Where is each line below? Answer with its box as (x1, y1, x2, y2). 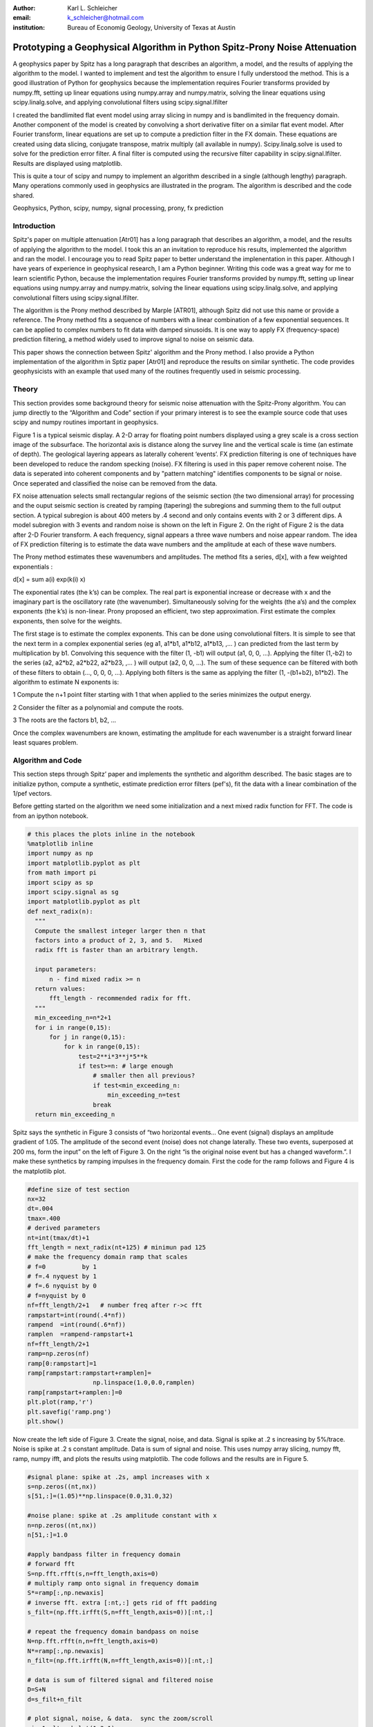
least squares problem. (12, 738, 79, 747)
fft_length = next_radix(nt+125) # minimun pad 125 (27, 1243, 207, 1251)
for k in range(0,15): (63, 1043, 141, 1051)
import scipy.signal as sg (27, 888, 119, 896)
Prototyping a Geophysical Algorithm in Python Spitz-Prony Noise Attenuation (12, 41, 357, 53)
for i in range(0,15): (35, 1023, 112, 1031)
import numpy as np (27, 850, 93, 857)
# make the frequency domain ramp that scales (27, 1253, 188, 1261)
